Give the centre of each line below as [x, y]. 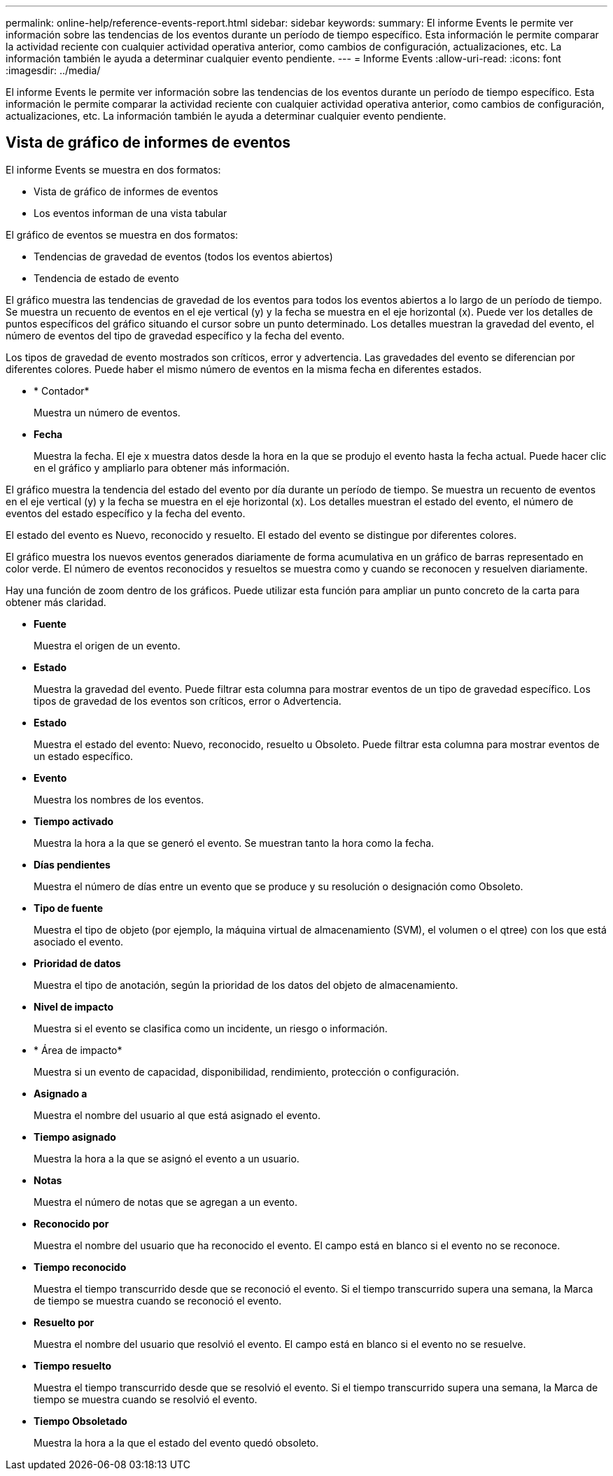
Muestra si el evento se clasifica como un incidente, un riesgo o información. [211, 1028]
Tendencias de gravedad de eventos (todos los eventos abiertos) [183, 256]
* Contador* [62, 391]
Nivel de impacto [74, 1006]
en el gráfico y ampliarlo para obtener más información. [162, 468]
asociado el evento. [79, 941]
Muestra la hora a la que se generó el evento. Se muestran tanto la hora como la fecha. [234, 843]
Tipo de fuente [69, 908]
